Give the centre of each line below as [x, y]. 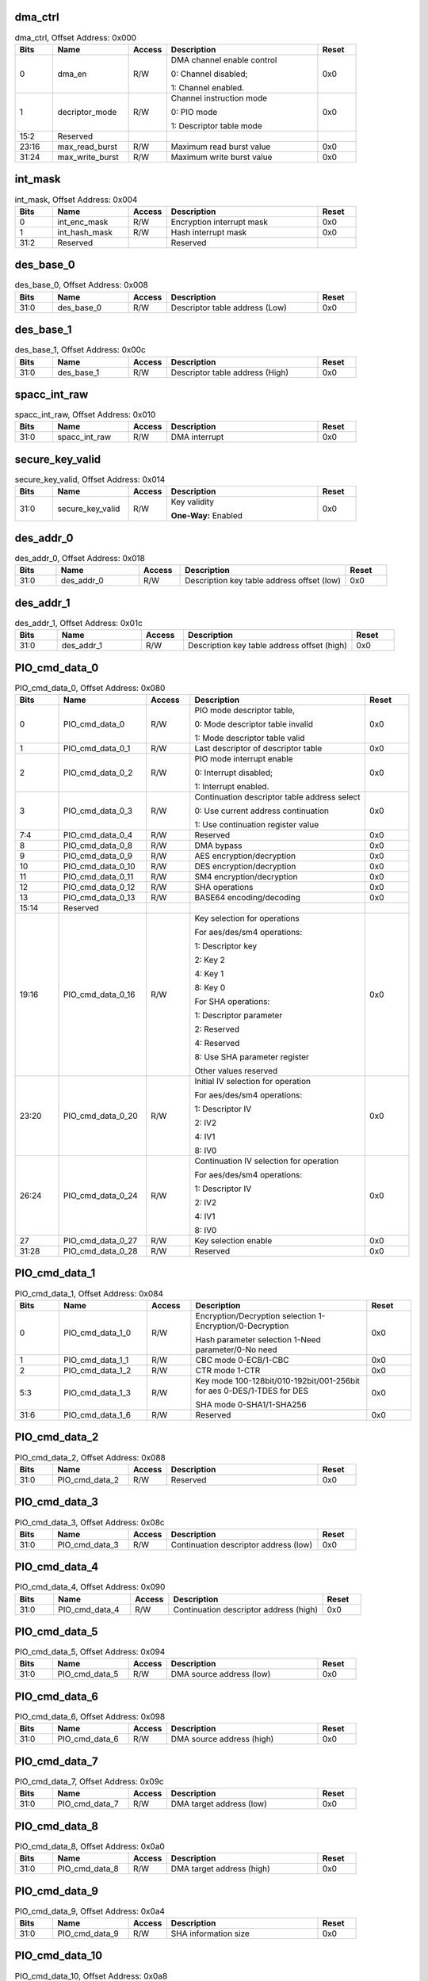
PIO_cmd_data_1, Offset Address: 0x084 [89, 1293]
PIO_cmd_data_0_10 [99, 866]
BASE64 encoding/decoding [248, 898]
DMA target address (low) [219, 1804]
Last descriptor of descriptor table [258, 749]
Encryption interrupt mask [220, 222]
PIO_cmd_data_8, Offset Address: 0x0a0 [90, 1846]
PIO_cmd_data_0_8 [98, 845]
